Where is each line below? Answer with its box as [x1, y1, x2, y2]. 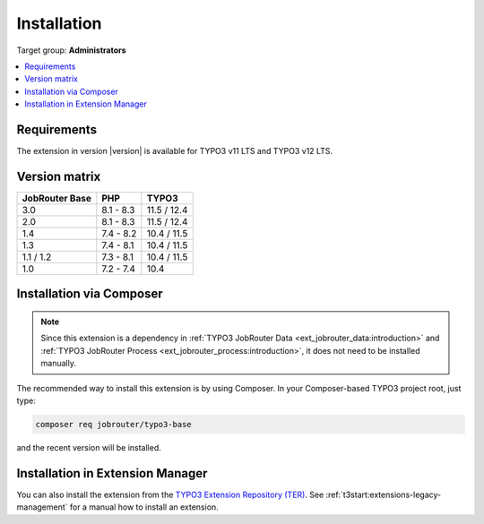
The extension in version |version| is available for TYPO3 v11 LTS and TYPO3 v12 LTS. [16, 146, 333, 157]
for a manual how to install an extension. [69, 502, 219, 512]
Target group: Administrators [16, 45, 126, 56]
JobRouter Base [22, 192, 91, 204]
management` [16, 502, 68, 512]
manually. [40, 358, 76, 369]
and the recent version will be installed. [16, 442, 161, 452]
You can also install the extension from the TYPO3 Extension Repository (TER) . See [16, 489, 324, 500]
